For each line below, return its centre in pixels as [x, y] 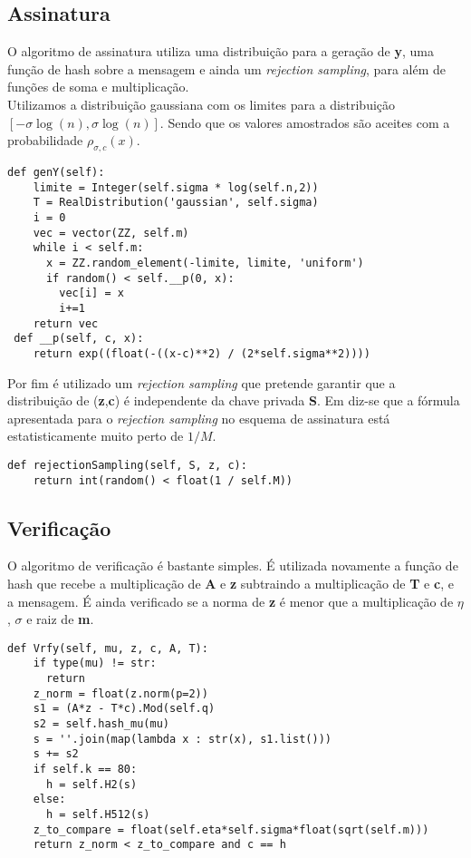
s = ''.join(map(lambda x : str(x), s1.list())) [182, 739]
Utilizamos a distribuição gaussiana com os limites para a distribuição [202, 104]
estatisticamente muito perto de [96, 436]
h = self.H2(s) [91, 784]
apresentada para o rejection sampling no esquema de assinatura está [199, 418]
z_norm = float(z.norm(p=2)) [120, 693]
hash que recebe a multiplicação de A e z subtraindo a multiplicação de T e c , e [231, 583]
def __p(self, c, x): [79, 339]
